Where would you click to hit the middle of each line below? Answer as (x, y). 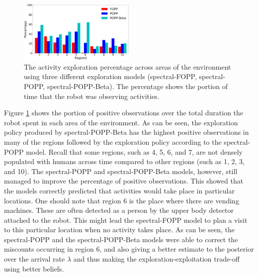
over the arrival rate (35, 259)
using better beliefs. (34, 268)
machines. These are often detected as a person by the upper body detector (119, 210)
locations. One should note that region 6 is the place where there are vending (122, 200)
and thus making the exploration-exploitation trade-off (157, 259)
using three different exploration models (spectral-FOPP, (110, 76)
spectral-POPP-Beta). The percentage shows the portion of (137, 86)
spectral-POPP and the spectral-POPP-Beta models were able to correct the (121, 239)
